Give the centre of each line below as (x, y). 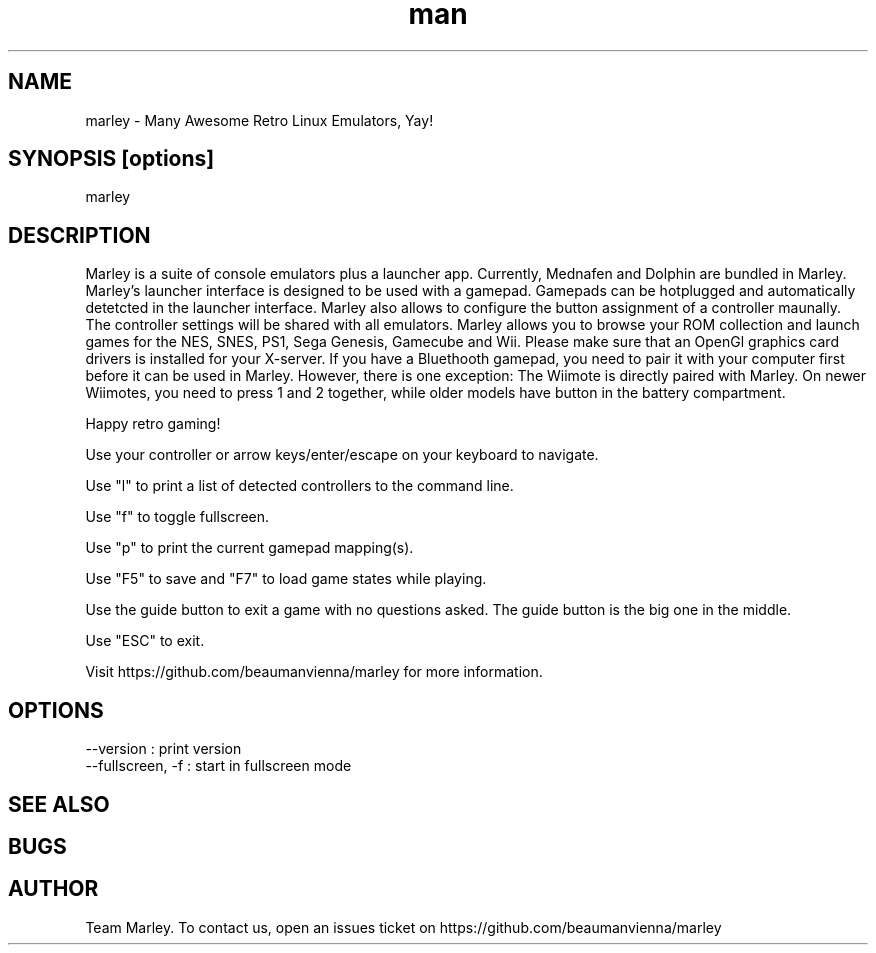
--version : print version (163, 749)
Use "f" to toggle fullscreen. (177, 517)
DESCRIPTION (79, 235)
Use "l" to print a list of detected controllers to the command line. (299, 486)
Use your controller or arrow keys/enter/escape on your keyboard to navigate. (342, 455)
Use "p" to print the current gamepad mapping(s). (249, 548)
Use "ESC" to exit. (145, 641)
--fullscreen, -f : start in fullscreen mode (218, 766)
